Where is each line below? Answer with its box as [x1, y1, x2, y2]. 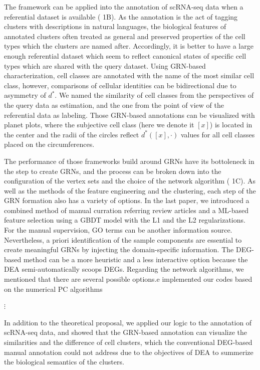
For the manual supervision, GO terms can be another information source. [4, 225, 232, 235]
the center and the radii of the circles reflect [4, 129, 139, 139]
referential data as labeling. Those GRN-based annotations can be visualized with [4, 109, 255, 120]
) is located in [209, 119, 252, 130]
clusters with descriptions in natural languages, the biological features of [4, 21, 226, 32]
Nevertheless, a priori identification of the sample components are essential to [4, 234, 242, 245]
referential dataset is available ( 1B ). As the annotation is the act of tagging [4, 11, 238, 22]
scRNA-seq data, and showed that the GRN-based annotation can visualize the [4, 327, 247, 337]
